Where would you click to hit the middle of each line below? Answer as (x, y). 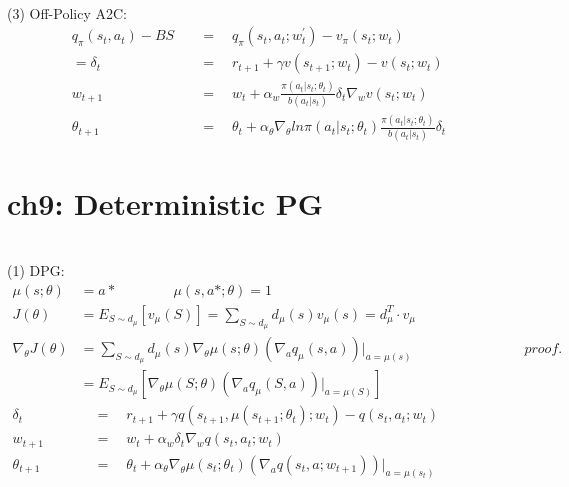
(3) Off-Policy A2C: (67, 12)
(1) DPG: (36, 270)
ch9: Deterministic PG (165, 202)
